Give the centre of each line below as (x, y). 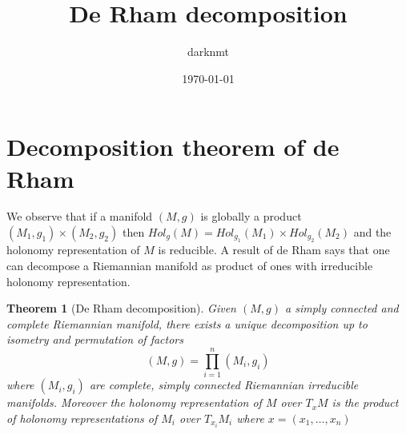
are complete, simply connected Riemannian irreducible (224, 385)
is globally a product (251, 216)
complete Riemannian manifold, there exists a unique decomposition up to (187, 323)
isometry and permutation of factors (95, 339)
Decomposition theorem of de (173, 147)
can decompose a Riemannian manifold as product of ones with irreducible (190, 266)
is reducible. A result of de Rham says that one (274, 250)
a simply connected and (342, 308)
